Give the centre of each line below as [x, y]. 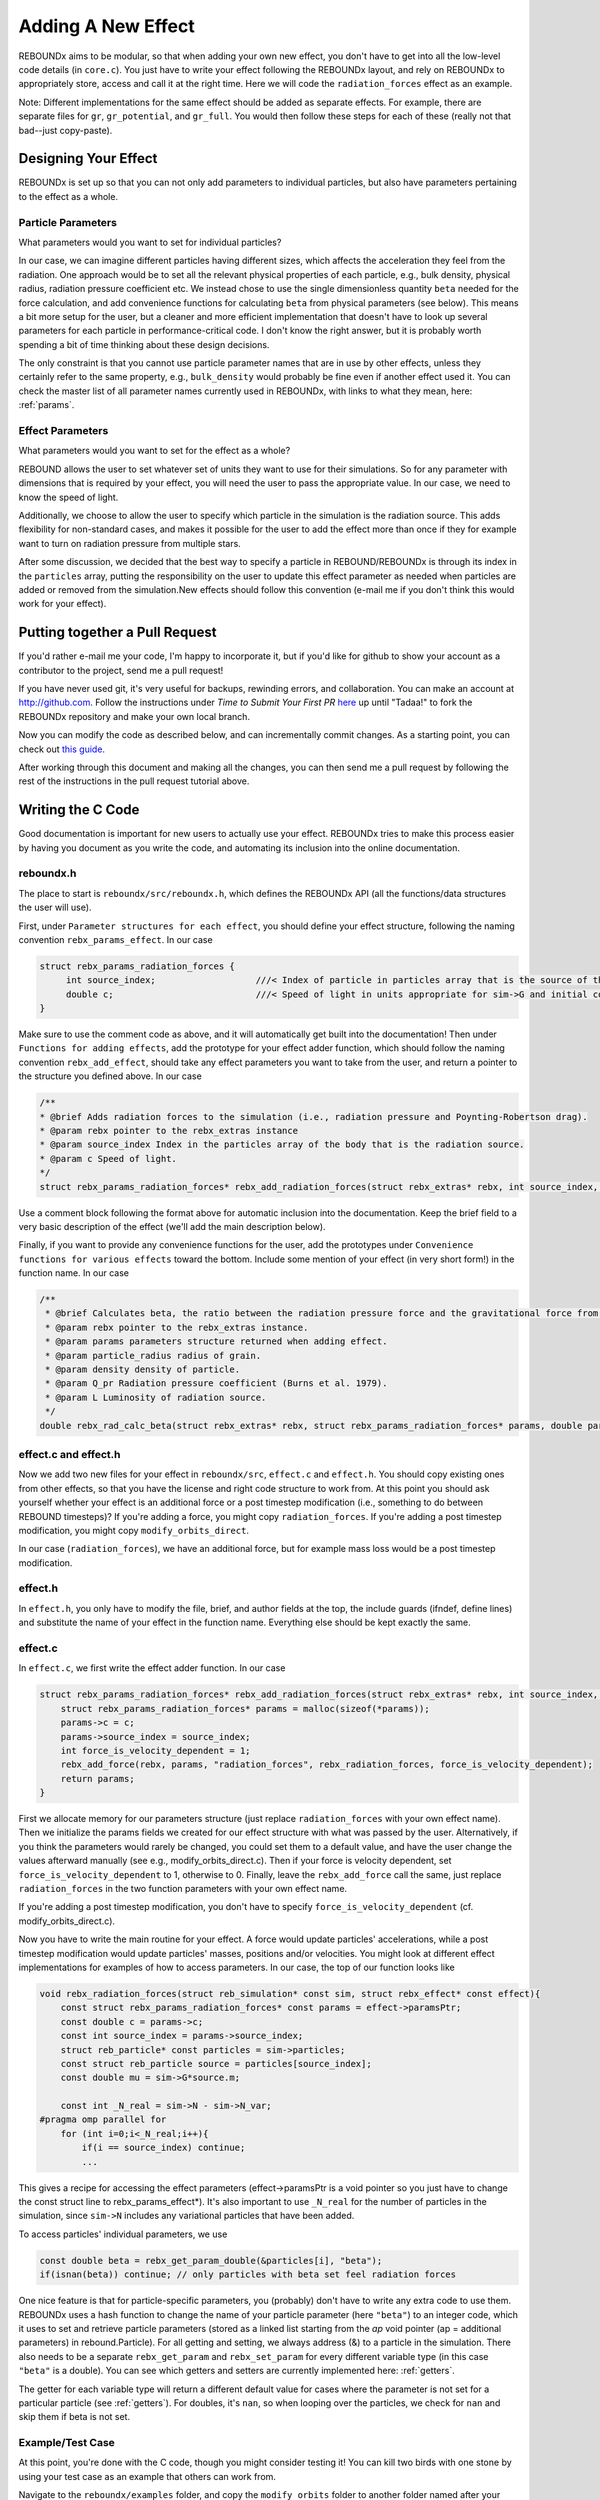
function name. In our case [74, 1273]
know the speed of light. [68, 497]
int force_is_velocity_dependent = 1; [155, 1750]
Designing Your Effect [88, 158]
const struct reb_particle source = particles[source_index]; [216, 2063]
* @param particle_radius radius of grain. [153, 1355]
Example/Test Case [66, 2443]
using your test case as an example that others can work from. [147, 2476]
